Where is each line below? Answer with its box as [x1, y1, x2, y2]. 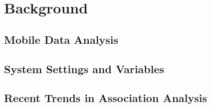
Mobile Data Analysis [4, 31, 118, 47]
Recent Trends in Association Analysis [4, 90, 208, 106]
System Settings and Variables [4, 61, 165, 76]
